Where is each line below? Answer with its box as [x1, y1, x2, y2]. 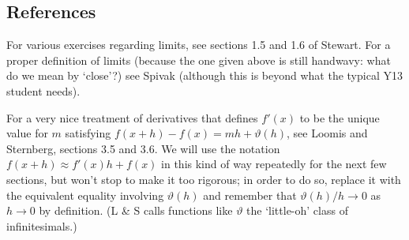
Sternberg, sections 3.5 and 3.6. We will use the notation [6, 140, 280, 156]
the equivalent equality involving [6, 186, 164, 203]
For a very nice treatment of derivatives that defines [6, 109, 258, 126]
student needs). [6, 82, 81, 99]
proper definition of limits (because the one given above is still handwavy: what [6, 51, 391, 68]
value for [6, 125, 48, 141]
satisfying [65, 125, 111, 141]
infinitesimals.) [6, 217, 77, 234]
